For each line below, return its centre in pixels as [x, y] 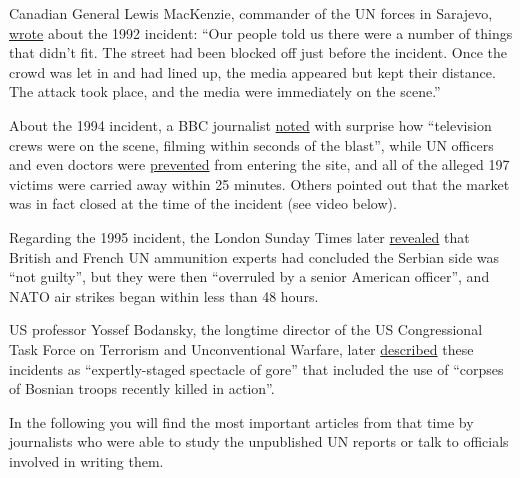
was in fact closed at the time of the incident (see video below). [203, 203]
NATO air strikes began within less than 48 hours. [164, 295]
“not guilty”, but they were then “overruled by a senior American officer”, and [249, 276]
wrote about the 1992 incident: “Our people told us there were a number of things [261, 32]
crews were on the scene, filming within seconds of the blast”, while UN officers [251, 144]
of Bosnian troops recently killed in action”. [142, 388]
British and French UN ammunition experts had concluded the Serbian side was [254, 256]
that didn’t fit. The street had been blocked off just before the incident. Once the [258, 52]
